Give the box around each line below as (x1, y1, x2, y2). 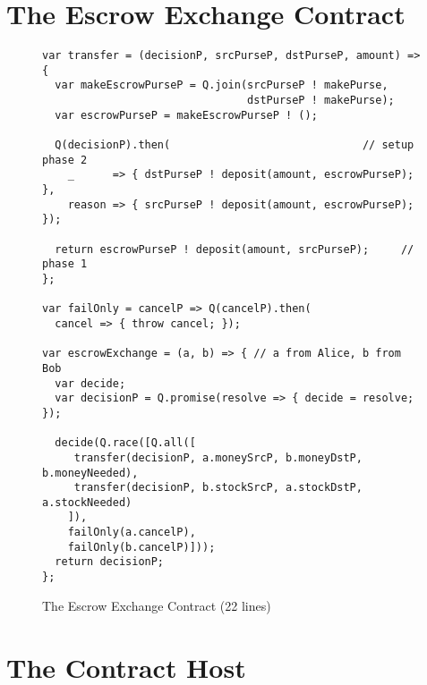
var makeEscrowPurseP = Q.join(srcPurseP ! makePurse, (55, 79, 389, 92)
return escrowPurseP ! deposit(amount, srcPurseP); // (55, 242, 414, 256)
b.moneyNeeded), (42, 466, 139, 479)
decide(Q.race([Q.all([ (55, 436, 196, 450)
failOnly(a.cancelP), (67, 526, 196, 539)
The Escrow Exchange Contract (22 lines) (42, 596, 271, 614)
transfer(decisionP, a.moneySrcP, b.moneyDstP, (73, 451, 363, 464)
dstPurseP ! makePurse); (247, 94, 395, 107)
